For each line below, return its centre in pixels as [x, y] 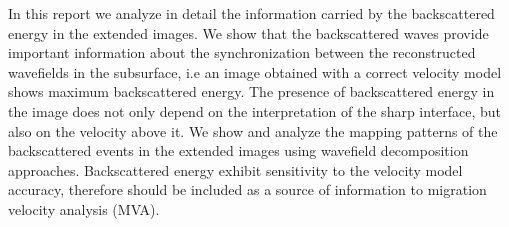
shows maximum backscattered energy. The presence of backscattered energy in [251, 91]
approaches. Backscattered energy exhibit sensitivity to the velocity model [235, 169]
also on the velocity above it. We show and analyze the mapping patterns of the [253, 130]
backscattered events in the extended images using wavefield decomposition [238, 150]
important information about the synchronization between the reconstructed [242, 52]
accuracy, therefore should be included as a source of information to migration [247, 189]
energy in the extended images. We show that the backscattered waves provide [248, 32]
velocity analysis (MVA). [84, 208]
